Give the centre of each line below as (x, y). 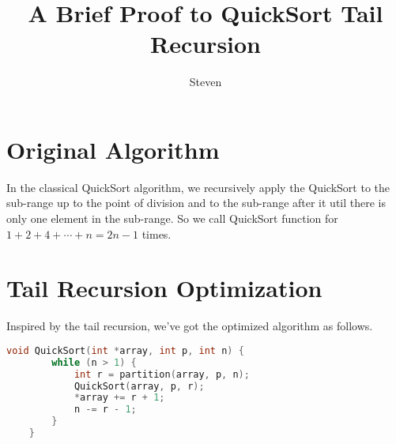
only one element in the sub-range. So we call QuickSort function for (172, 218)
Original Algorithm (113, 149)
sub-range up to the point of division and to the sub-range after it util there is (196, 203)
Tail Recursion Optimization (164, 288)
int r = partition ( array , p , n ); (162, 374)
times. (157, 233)
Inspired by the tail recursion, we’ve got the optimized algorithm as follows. (190, 326)
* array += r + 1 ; (119, 398)
